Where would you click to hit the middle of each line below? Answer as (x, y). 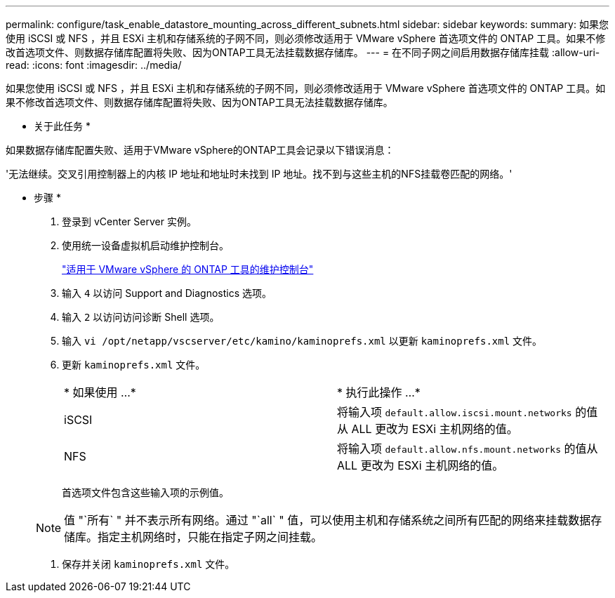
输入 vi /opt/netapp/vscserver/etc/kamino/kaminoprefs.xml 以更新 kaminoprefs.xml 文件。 (302, 341)
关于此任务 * (62, 126)
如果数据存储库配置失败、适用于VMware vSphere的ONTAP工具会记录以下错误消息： (200, 150)
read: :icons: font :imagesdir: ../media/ (94, 65)
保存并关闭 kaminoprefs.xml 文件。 (148, 564)
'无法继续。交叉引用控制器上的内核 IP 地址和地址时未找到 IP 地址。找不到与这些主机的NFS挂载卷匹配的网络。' (259, 174)
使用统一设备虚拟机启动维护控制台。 (145, 245)
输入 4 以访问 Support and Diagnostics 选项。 (167, 293)
